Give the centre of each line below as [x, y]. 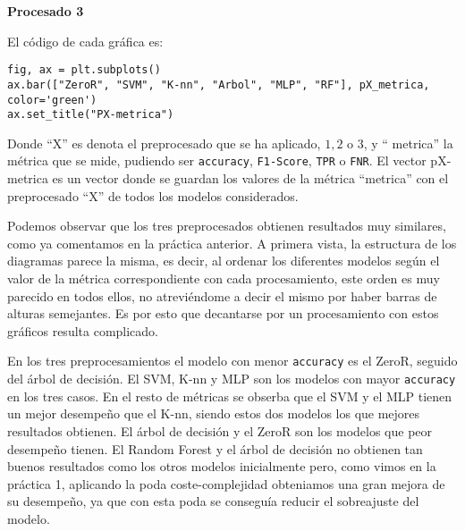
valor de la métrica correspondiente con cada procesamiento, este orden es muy [224, 278]
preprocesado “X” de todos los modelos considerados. [153, 195]
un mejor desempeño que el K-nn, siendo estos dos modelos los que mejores [214, 413]
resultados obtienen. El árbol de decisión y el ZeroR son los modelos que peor [220, 430]
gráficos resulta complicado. [83, 330]
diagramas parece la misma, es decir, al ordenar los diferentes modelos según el [224, 261]
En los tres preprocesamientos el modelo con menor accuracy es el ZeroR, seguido [232, 361]
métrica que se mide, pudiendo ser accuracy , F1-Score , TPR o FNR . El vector [217, 160]
